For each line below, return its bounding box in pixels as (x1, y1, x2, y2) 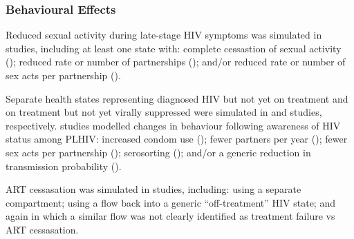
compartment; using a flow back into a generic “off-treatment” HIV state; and (6, 195, 335, 209)
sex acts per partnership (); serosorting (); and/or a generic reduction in (6, 145, 311, 159)
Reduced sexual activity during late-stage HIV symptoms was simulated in (6, 28, 322, 42)
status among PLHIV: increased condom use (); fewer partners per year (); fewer (6, 132, 348, 146)
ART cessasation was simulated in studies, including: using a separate (6, 182, 301, 196)
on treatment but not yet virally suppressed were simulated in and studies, (6, 105, 322, 119)
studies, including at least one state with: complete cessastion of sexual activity (6, 41, 342, 55)
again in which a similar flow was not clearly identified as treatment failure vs (6, 209, 335, 223)
